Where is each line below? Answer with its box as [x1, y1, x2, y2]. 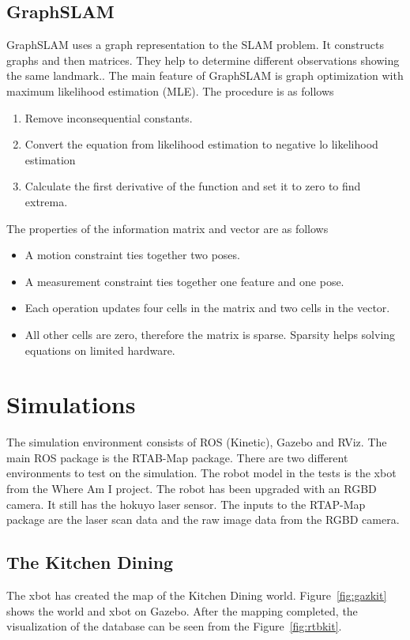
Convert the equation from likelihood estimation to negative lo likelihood [24, 136, 378, 152]
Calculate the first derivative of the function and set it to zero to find [24, 178, 361, 194]
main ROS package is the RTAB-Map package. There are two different [6, 449, 348, 465]
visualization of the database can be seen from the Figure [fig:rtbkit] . [6, 618, 342, 634]
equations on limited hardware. [24, 341, 175, 358]
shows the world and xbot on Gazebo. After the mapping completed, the [6, 602, 358, 619]
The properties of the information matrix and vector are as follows [6, 220, 329, 236]
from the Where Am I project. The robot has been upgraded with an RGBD [6, 480, 377, 497]
